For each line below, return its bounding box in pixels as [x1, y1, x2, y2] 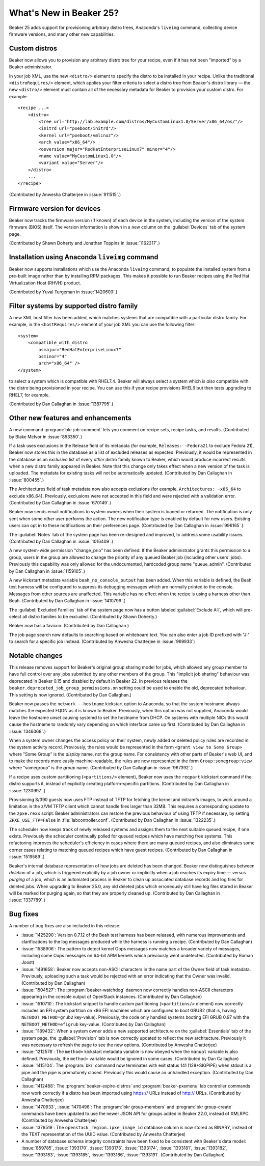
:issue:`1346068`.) [9, 728, 46, 734]
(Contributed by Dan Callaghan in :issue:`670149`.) [9, 500, 111, 506]
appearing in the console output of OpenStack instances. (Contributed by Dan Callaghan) [21, 994, 202, 999]
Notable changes [9, 651, 63, 660]
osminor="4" [38, 354, 67, 359]
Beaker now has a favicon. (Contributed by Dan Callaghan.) [9, 623, 130, 629]
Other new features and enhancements [9, 414, 132, 422]
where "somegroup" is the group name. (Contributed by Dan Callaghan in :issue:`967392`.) [9, 765, 193, 771]
